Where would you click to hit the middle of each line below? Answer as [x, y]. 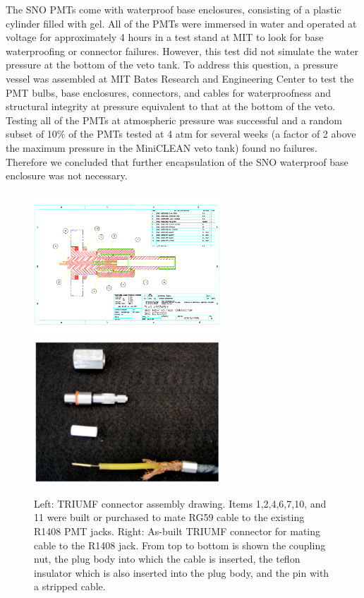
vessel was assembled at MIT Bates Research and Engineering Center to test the [180, 78]
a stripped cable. [70, 586]
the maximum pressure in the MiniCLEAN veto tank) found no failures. [162, 147]
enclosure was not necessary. [67, 175]
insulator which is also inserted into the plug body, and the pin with [182, 572]
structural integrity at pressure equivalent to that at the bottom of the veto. [171, 106]
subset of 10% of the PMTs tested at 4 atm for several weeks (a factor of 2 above [181, 134]
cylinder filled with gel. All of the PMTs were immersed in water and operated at [181, 23]
